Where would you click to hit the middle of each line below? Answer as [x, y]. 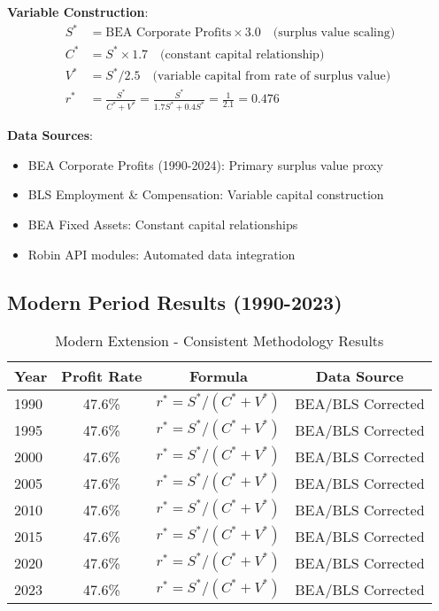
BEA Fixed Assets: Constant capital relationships [163, 224]
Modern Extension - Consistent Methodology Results [219, 341]
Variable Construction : [78, 12]
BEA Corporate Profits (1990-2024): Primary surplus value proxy [205, 164]
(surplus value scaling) [334, 33]
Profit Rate [102, 376]
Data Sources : [50, 135]
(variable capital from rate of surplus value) [272, 77]
